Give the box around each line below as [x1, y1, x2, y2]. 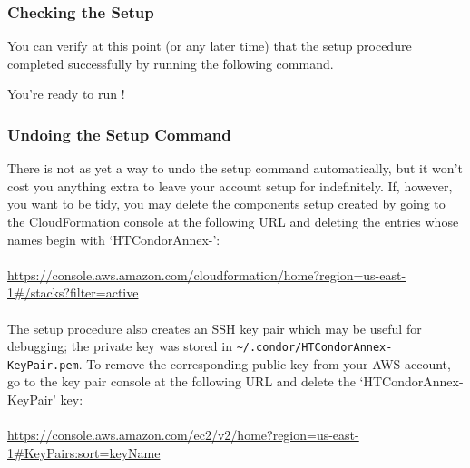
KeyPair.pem [7, 358, 79, 372]
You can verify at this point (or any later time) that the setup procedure [7, 36, 412, 55]
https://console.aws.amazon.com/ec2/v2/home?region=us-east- [7, 425, 359, 444]
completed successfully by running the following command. [7, 54, 334, 73]
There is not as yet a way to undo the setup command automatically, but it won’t [7, 159, 463, 178]
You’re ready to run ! [7, 84, 125, 103]
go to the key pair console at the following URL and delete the [7, 372, 356, 391]
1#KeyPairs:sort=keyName [7, 443, 161, 462]
